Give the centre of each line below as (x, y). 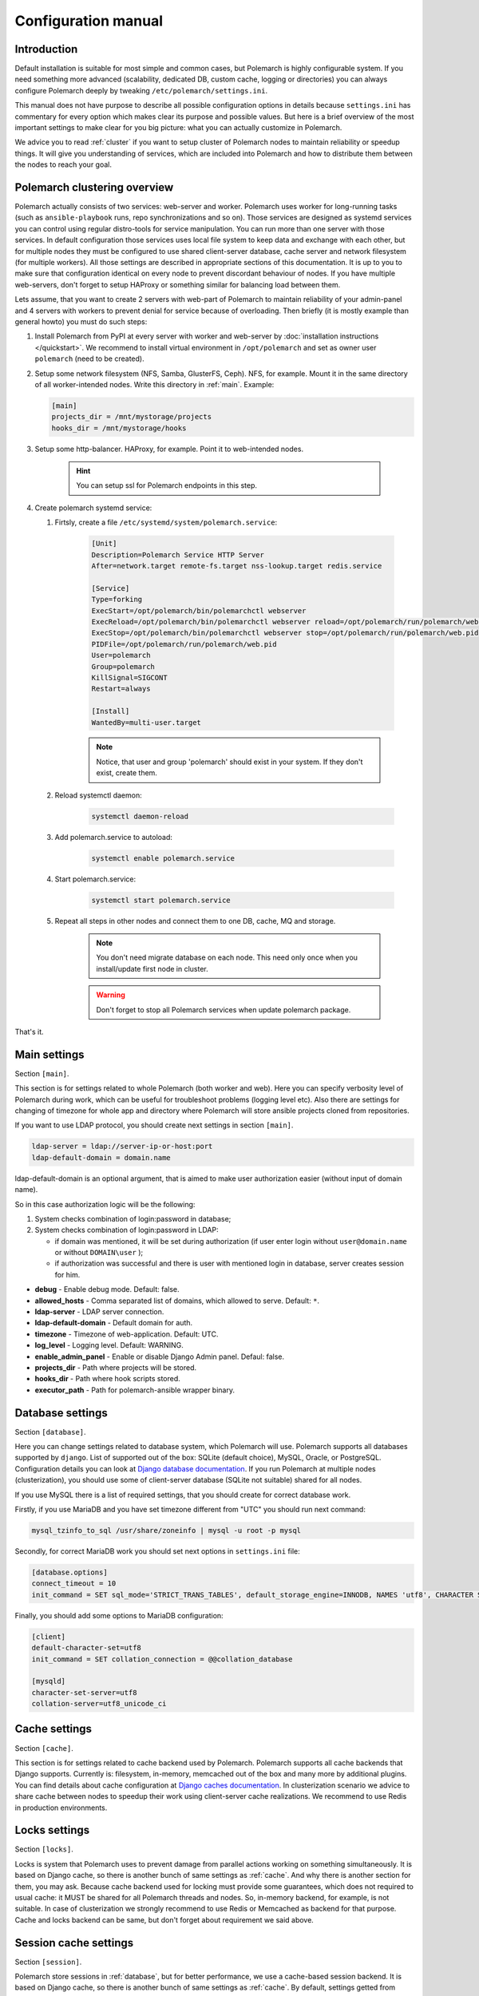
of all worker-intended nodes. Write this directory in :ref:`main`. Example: (154, 384)
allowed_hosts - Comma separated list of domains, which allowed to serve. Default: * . (177, 1301)
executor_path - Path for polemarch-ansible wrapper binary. (135, 1390)
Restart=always (121, 689)
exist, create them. (127, 773)
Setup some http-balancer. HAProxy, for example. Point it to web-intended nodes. (169, 449)
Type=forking (117, 600)
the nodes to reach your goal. (63, 164)
